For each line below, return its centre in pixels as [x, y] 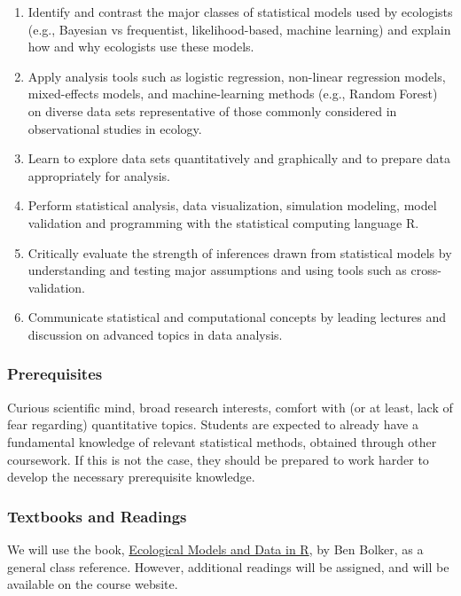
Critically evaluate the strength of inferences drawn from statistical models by [240, 252]
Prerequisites [55, 374]
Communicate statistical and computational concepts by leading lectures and [237, 317]
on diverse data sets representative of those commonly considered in [212, 110]
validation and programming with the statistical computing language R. [223, 222]
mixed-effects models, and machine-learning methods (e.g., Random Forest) [233, 94]
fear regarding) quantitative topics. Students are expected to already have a [213, 424]
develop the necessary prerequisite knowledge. [131, 477]
